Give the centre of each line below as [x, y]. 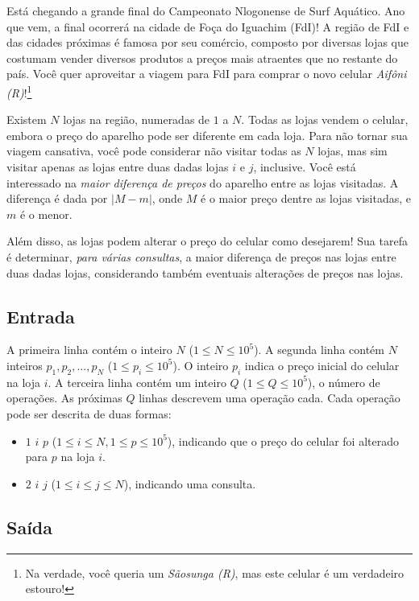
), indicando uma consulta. [190, 483]
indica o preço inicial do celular [322, 365]
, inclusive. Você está [305, 167]
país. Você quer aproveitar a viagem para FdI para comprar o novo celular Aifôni [207, 74]
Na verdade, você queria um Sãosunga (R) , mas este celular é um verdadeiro [215, 572]
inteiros [25, 365]
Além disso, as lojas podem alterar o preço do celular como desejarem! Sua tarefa [207, 241]
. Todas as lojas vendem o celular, [325, 119]
